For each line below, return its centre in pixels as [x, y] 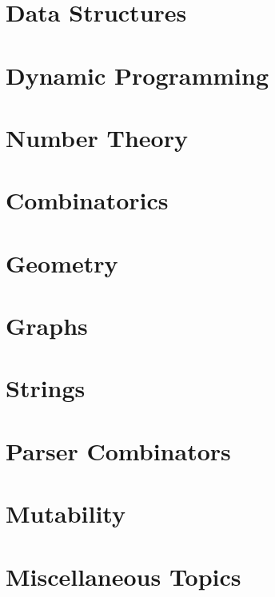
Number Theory [97, 137]
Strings [46, 388]
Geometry [62, 263]
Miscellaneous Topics [124, 576]
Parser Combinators [118, 450]
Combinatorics [87, 200]
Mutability [66, 513]
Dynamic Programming [137, 75]
